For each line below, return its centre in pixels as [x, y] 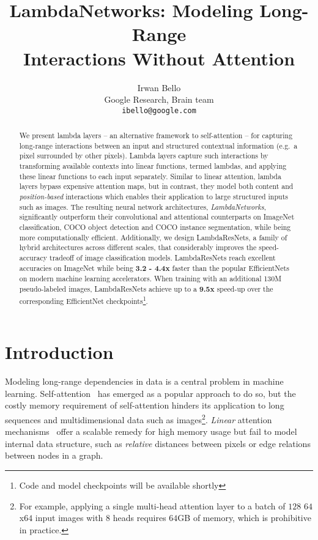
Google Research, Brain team [159, 99]
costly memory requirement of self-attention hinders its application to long [145, 405]
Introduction [59, 352]
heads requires [139, 518]
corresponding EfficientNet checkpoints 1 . [83, 300]
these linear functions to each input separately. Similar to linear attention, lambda [150, 176]
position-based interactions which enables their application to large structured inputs [153, 197]
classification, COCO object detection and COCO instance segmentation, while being [155, 227]
